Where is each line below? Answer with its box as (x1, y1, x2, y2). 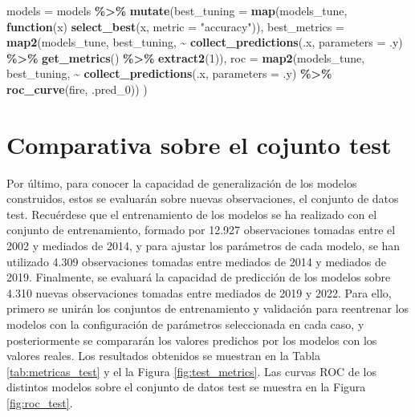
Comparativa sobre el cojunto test (6, 128, 392, 160)
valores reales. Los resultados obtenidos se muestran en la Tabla (6, 347, 320, 364)
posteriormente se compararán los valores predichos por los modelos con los (6, 331, 377, 348)
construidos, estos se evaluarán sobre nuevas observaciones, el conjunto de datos (6, 190, 399, 207)
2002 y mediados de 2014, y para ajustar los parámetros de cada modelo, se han (6, 237, 401, 254)
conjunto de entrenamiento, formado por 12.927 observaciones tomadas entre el (6, 221, 396, 238)
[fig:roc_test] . (6, 395, 73, 411)
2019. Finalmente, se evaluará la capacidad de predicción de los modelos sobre (6, 269, 391, 285)
